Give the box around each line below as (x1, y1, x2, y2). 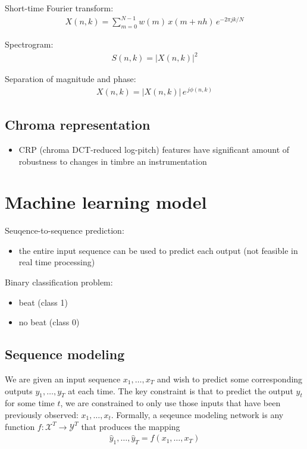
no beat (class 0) (18, 316, 80, 328)
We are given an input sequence (5, 373, 121, 385)
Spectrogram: (5, 37, 54, 50)
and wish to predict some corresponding (156, 373, 303, 385)
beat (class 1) (18, 296, 68, 308)
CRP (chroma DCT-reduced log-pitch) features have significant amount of (18, 143, 290, 155)
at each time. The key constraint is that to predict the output (68, 384, 293, 397)
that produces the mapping (81, 420, 180, 432)
